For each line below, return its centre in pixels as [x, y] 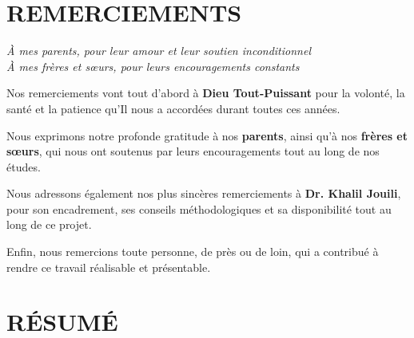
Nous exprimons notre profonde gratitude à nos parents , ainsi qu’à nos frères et [207, 135]
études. [24, 166]
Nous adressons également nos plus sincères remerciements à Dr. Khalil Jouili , [204, 193]
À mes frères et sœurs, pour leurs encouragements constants [153, 66]
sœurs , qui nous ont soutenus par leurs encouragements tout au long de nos [193, 151]
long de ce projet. [49, 224]
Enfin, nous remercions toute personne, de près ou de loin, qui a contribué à [193, 252]
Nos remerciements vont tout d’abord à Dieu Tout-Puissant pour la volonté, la [206, 93]
